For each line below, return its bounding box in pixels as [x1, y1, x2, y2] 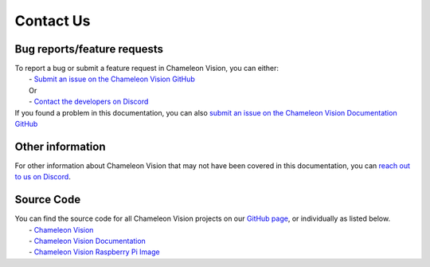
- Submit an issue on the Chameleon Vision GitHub [29, 74, 195, 84]
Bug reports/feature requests [14, 42, 163, 56]
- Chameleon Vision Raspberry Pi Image [29, 247, 160, 257]
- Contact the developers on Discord [29, 96, 149, 107]
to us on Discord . [14, 172, 71, 182]
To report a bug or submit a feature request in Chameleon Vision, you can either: [14, 64, 279, 73]
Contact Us [14, 12, 91, 29]
